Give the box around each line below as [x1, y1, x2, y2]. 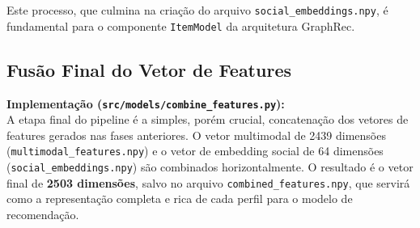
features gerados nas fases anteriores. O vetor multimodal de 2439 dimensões [6, 126, 386, 143]
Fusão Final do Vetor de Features [6, 57, 291, 82]
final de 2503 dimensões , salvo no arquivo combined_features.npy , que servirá [6, 174, 410, 191]
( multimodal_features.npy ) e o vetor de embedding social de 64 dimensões [6, 142, 384, 159]
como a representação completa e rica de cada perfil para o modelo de [6, 190, 353, 207]
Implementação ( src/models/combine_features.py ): [6, 95, 285, 112]
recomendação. [6, 205, 79, 222]
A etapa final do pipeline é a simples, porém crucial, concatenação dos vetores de [6, 111, 409, 128]
